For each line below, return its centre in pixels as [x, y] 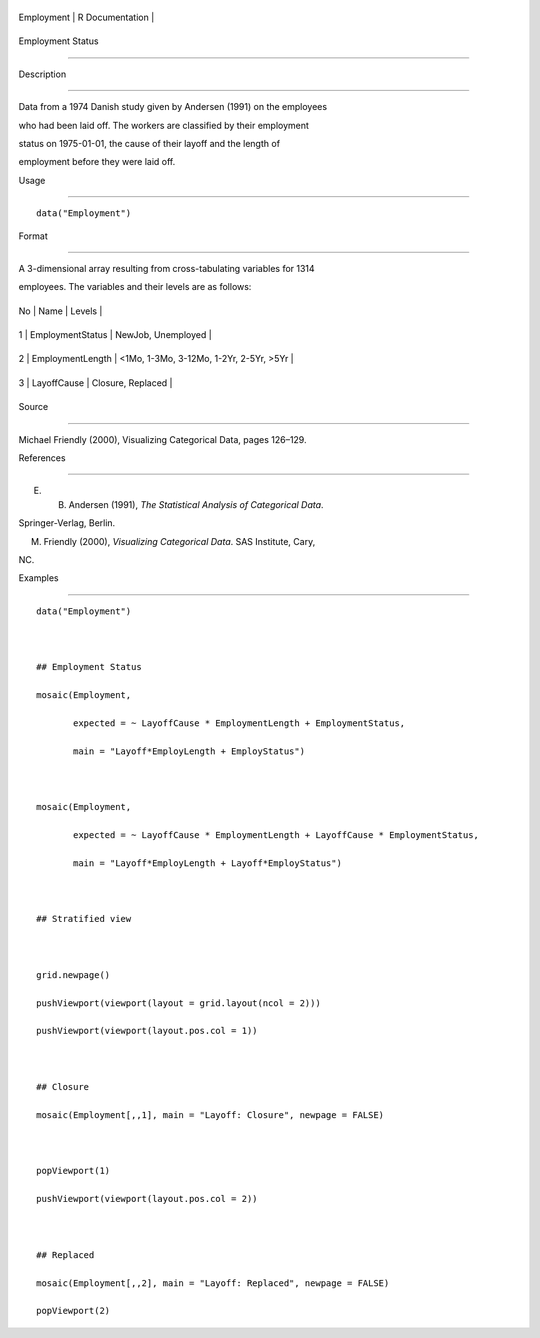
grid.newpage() [73, 974]
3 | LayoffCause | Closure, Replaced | [95, 382]
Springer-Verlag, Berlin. [67, 523]
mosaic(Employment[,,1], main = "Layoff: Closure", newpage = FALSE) [210, 1114]
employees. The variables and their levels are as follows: [135, 287]
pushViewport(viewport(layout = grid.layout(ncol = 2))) [179, 1003]
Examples [38, 578]
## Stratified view [84, 919]
